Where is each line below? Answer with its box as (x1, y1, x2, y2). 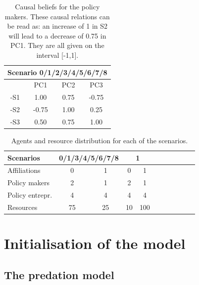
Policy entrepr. (7, 190, 52, 200)
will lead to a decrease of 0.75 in (8, 30, 106, 41)
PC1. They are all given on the (10, 40, 104, 50)
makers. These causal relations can (4, 11, 110, 21)
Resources (7, 202, 38, 212)
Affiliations (7, 165, 41, 175)
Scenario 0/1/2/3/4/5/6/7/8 (7, 67, 107, 77)
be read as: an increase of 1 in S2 (7, 21, 108, 31)
